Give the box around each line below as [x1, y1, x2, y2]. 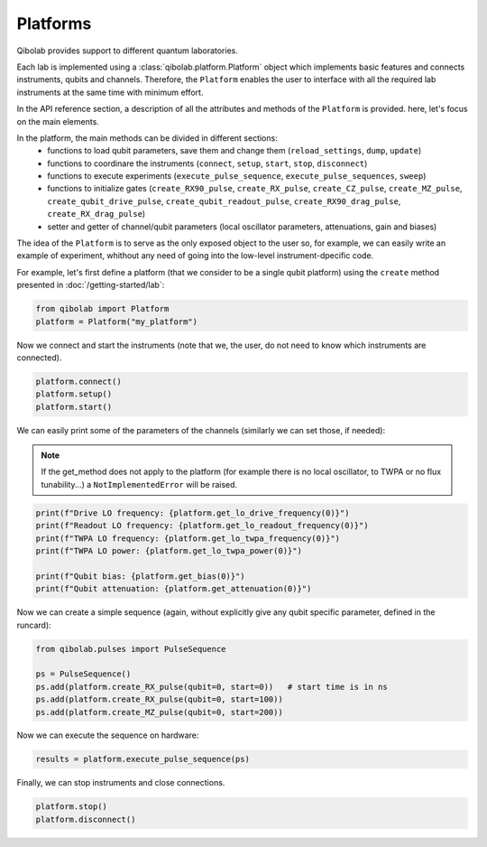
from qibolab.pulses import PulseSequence [35, 644, 226, 654]
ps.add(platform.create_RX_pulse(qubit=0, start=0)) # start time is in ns [35, 682, 388, 692]
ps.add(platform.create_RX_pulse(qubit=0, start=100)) [35, 694, 283, 704]
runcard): [16, 619, 51, 630]
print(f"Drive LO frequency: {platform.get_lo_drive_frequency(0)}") [35, 507, 350, 518]
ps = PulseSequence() [35, 669, 132, 679]
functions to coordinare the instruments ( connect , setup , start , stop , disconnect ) [47, 158, 368, 169]
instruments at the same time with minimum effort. [16, 87, 204, 98]
